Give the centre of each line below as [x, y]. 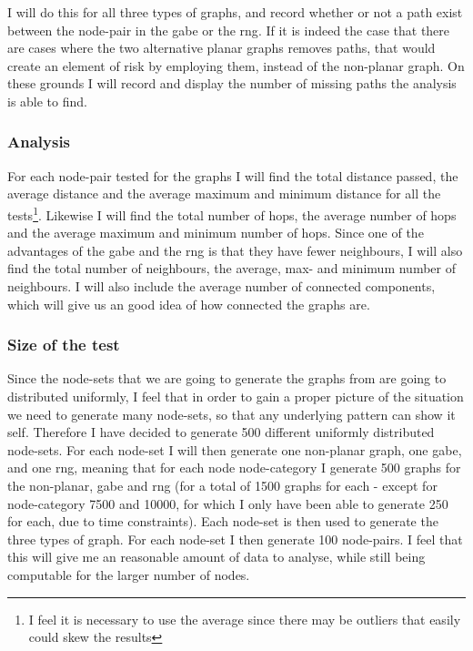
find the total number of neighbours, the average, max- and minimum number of [231, 268]
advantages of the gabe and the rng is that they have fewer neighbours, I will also [235, 250]
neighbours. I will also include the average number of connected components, [221, 286]
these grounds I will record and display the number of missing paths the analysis [232, 83]
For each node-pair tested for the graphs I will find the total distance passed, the [233, 175]
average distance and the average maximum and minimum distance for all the [224, 193]
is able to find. [47, 101]
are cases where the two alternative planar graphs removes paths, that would [221, 48]
